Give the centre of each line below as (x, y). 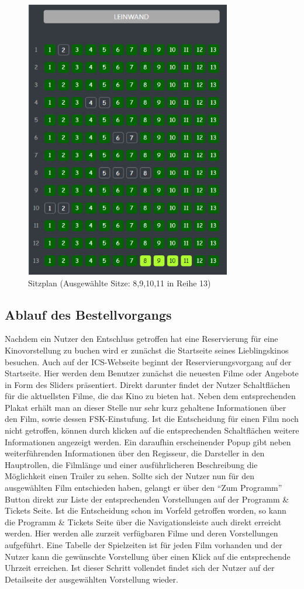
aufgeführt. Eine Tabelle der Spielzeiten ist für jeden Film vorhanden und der (144, 545)
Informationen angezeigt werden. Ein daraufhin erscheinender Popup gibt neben (148, 441)
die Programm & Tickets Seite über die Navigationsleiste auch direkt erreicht (143, 522)
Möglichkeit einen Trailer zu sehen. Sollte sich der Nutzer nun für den (129, 476)
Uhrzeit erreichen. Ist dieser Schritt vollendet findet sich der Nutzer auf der (140, 568)
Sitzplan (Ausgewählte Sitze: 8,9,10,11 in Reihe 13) (120, 283)
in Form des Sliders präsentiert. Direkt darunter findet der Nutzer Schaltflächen (148, 384)
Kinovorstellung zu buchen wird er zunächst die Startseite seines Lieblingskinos (147, 350)
